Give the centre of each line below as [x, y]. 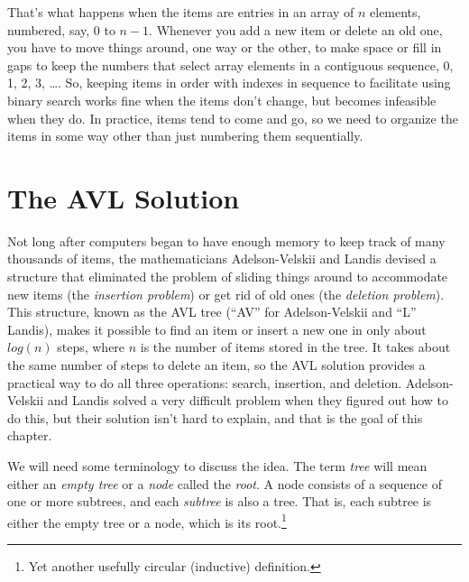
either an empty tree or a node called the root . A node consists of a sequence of [225, 483]
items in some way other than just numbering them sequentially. [185, 136]
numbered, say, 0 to [61, 29]
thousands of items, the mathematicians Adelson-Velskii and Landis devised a [222, 259]
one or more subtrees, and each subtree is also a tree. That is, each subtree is [220, 501]
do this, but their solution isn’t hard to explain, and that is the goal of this [215, 417]
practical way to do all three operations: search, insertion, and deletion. [205, 382]
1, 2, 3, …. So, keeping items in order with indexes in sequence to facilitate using [229, 83]
